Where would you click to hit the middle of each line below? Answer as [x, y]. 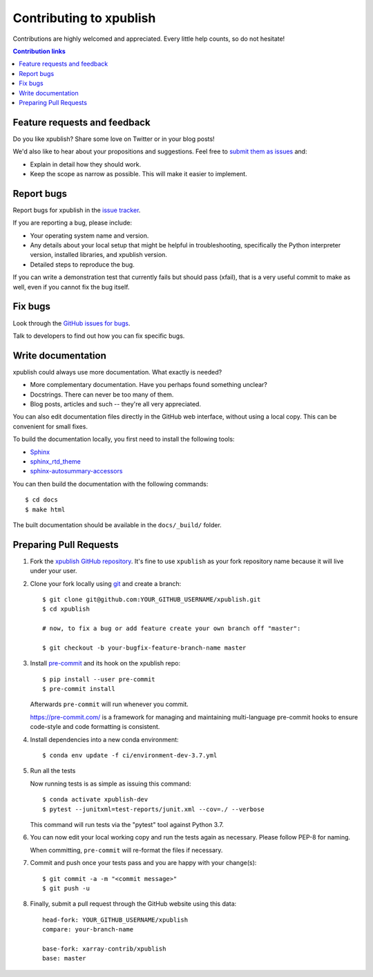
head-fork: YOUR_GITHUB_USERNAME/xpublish [115, 920]
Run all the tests [53, 771]
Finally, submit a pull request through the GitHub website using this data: [133, 904]
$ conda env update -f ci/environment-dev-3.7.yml [130, 756]
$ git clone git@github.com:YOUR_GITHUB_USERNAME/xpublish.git [152, 599]
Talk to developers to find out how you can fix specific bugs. [99, 336]
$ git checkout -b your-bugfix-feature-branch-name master [144, 647]
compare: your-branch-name [88, 930]
